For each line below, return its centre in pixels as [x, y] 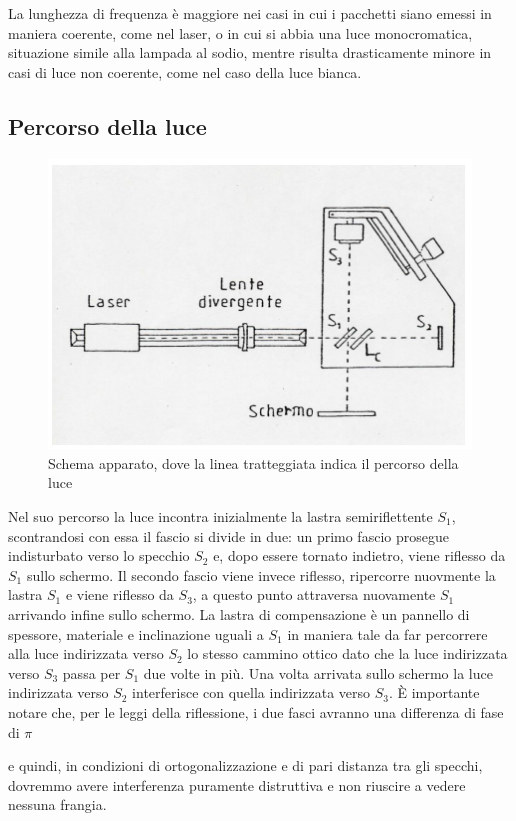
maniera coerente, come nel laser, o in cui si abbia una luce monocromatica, [240, 32]
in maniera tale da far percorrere [387, 633]
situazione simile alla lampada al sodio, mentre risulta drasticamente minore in [250, 52]
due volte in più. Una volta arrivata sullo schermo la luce [318, 672]
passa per [91, 672]
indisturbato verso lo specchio [99, 555]
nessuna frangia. [57, 804]
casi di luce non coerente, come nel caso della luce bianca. [185, 71]
